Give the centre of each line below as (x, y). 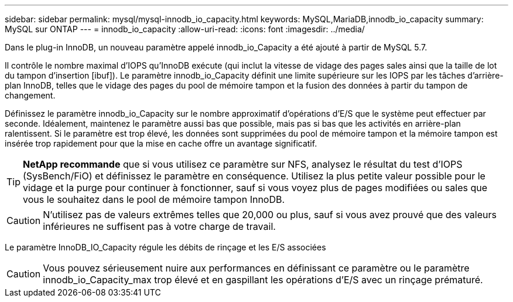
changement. (30, 95)
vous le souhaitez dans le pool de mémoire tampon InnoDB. (154, 199)
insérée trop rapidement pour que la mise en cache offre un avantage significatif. (161, 143)
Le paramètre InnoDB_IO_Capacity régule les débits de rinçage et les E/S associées (165, 247)
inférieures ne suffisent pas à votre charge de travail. (159, 226)
